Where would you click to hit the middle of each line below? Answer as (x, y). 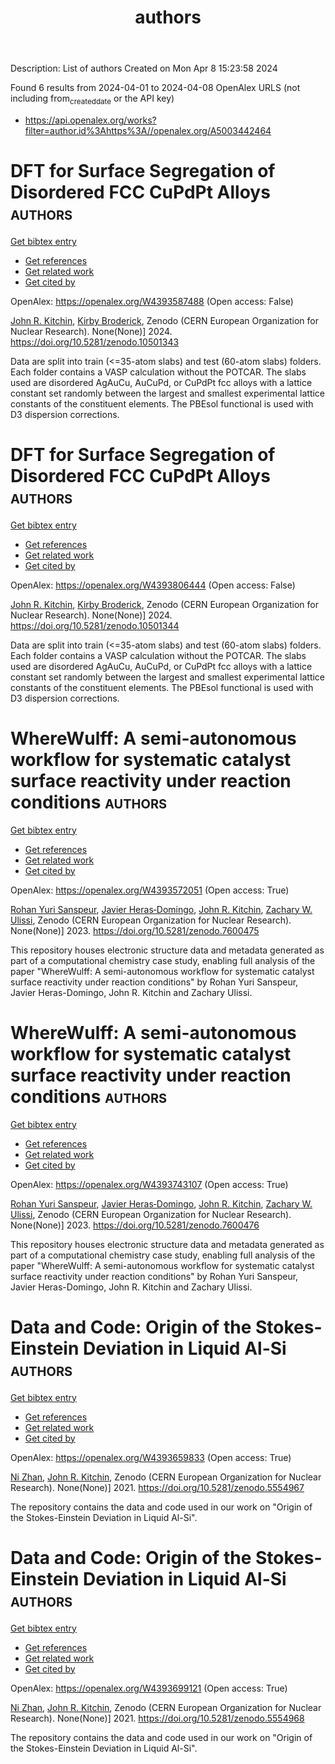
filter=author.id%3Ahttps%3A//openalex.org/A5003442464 (148, 130)
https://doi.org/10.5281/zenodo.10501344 (95, 625)
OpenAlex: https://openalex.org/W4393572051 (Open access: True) (150, 890)
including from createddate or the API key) (92, 99)
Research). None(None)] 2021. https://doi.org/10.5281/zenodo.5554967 (157, 1487)
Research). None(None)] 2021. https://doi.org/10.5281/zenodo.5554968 (157, 1718)
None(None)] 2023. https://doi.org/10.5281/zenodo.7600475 (135, 930)
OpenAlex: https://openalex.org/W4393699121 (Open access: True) (149, 1688)
